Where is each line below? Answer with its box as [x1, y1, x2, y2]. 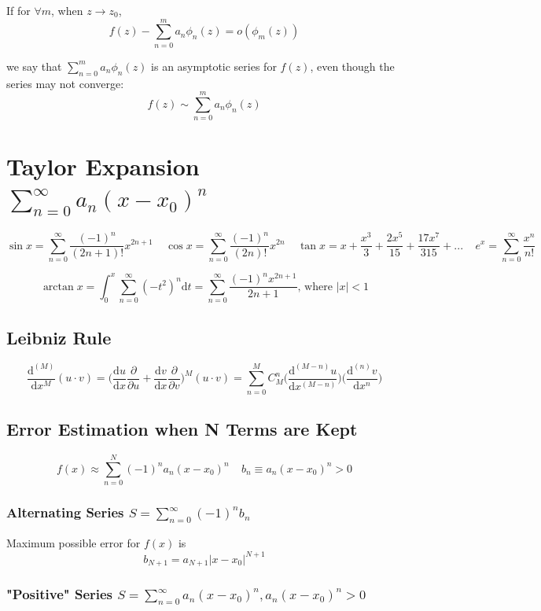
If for [6, 2, 31, 18]
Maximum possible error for [6, 535, 141, 551]
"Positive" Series [6, 583, 113, 603]
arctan [42, 281, 74, 293]
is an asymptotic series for [151, 57, 277, 74]
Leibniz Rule [6, 325, 112, 349]
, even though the [310, 57, 395, 74]
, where [297, 281, 333, 293]
